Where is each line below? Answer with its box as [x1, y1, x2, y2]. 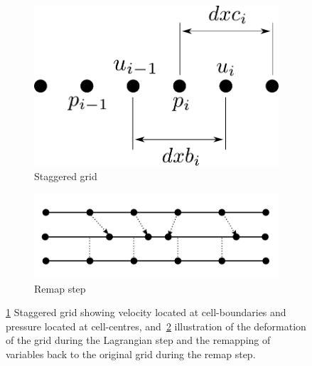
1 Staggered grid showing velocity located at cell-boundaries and [6, 305, 286, 320]
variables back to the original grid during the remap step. [6, 347, 256, 362]
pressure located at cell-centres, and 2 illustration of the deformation [6, 318, 306, 333]
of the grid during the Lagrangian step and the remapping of [6, 333, 271, 347]
